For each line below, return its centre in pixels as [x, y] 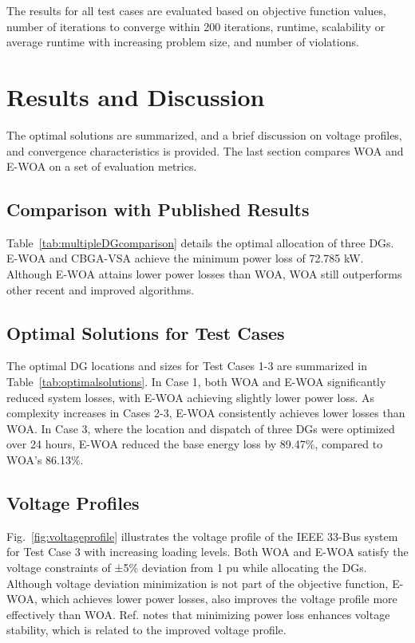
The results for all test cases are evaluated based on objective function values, [196, 10]
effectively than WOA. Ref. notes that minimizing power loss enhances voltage [198, 614]
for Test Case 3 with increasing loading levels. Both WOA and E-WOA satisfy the [207, 552]
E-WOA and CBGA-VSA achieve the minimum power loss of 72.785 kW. [185, 258]
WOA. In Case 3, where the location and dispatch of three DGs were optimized [201, 428]
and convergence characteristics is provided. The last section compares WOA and [205, 150]
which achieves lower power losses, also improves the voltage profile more [219, 599]
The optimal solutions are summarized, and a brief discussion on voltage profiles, [204, 134]
